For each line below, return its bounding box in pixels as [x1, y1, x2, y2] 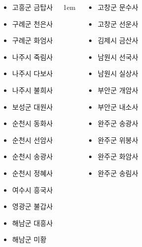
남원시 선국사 [97, 51, 139, 62]
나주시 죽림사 [12, 51, 53, 62]
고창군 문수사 [97, 2, 139, 12]
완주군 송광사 [97, 118, 139, 128]
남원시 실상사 [97, 68, 139, 79]
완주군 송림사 [97, 167, 139, 178]
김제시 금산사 [97, 35, 139, 45]
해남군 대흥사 [12, 217, 53, 228]
